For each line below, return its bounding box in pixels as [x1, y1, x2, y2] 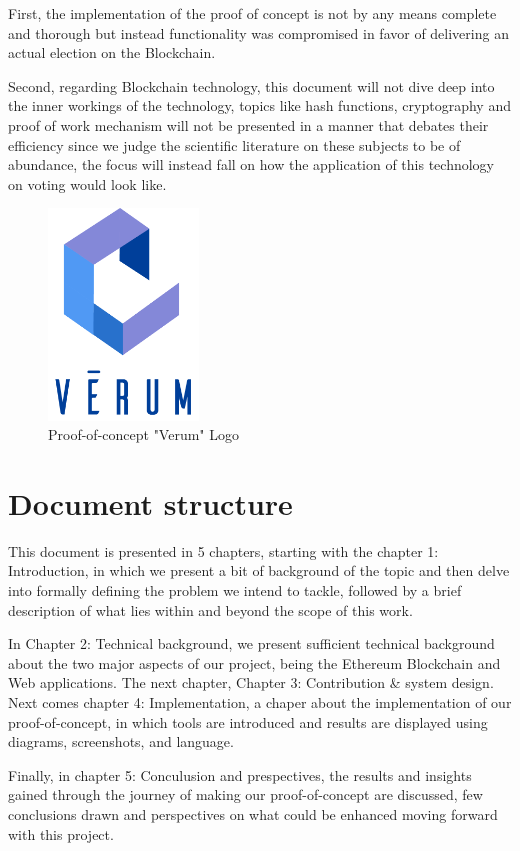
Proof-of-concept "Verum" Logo [48, 424, 240, 445]
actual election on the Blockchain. [8, 42, 216, 63]
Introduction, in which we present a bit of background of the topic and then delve [8, 560, 510, 581]
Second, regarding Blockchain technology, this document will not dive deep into [8, 75, 495, 96]
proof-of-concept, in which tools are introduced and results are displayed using [8, 711, 488, 732]
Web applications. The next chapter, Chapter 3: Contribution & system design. [8, 672, 494, 693]
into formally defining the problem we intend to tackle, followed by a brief [8, 580, 462, 601]
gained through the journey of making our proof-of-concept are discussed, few [8, 784, 483, 805]
